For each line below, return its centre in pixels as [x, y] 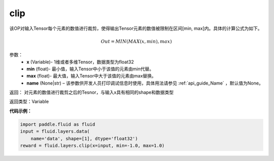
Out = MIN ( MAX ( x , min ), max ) [136, 41]
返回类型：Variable [29, 102]
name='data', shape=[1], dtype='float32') [84, 138]
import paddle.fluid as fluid [58, 124]
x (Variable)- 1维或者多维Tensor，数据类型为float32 [80, 62]
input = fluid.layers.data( [55, 131]
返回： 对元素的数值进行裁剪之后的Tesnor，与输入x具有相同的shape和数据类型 [92, 92]
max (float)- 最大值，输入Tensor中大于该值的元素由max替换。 [92, 76]
